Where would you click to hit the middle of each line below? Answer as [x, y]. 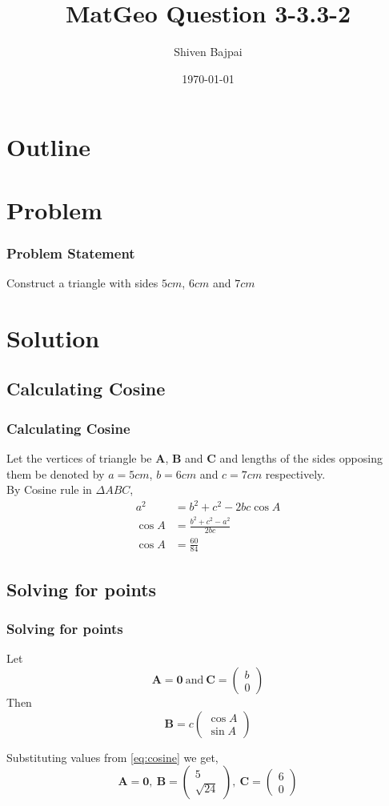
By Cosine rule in [49, 489]
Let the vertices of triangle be [79, 458]
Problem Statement [71, 253]
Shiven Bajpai [208, 52]
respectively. [295, 473]
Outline [49, 147]
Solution [53, 337]
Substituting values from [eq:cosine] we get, [112, 757]
